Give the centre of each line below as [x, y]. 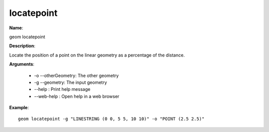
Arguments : [22, 64]
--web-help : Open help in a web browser [77, 96]
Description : [22, 46]
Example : [19, 108]
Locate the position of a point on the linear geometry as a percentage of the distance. [97, 55]
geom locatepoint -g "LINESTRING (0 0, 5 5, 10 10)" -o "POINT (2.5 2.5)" [111, 119]
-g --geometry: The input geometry [70, 82]
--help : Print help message [62, 89]
